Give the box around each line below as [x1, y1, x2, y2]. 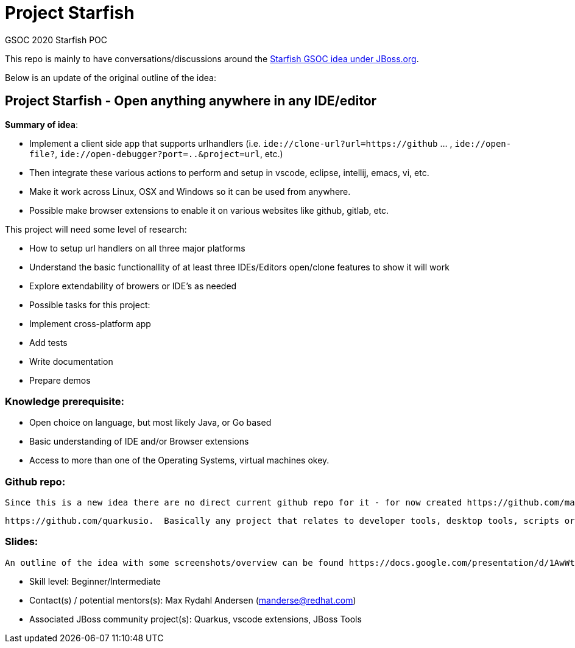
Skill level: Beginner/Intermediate [29, 576, 161, 586]
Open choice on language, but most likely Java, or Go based [29, 417, 272, 428]
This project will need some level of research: [5, 224, 187, 234]
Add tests [29, 337, 68, 348]
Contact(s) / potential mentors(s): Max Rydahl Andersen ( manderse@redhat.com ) [29, 594, 356, 605]
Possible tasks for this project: [29, 299, 150, 310]
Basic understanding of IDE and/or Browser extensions [29, 436, 249, 447]
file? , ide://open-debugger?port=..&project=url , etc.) [29, 148, 283, 159]
